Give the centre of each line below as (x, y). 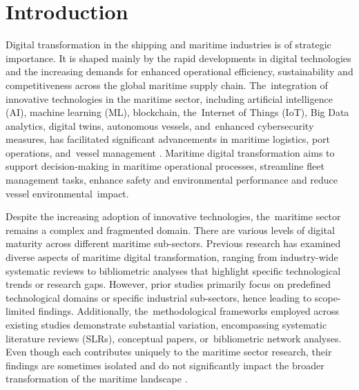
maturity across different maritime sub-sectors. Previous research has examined (173, 243)
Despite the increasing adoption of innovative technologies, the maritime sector (173, 216)
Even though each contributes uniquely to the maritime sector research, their (169, 352)
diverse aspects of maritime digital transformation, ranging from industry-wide (172, 257)
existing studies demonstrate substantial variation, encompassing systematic (166, 324)
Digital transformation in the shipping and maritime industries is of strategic (168, 45)
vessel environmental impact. (67, 193)
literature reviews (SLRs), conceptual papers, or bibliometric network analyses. (174, 338)
